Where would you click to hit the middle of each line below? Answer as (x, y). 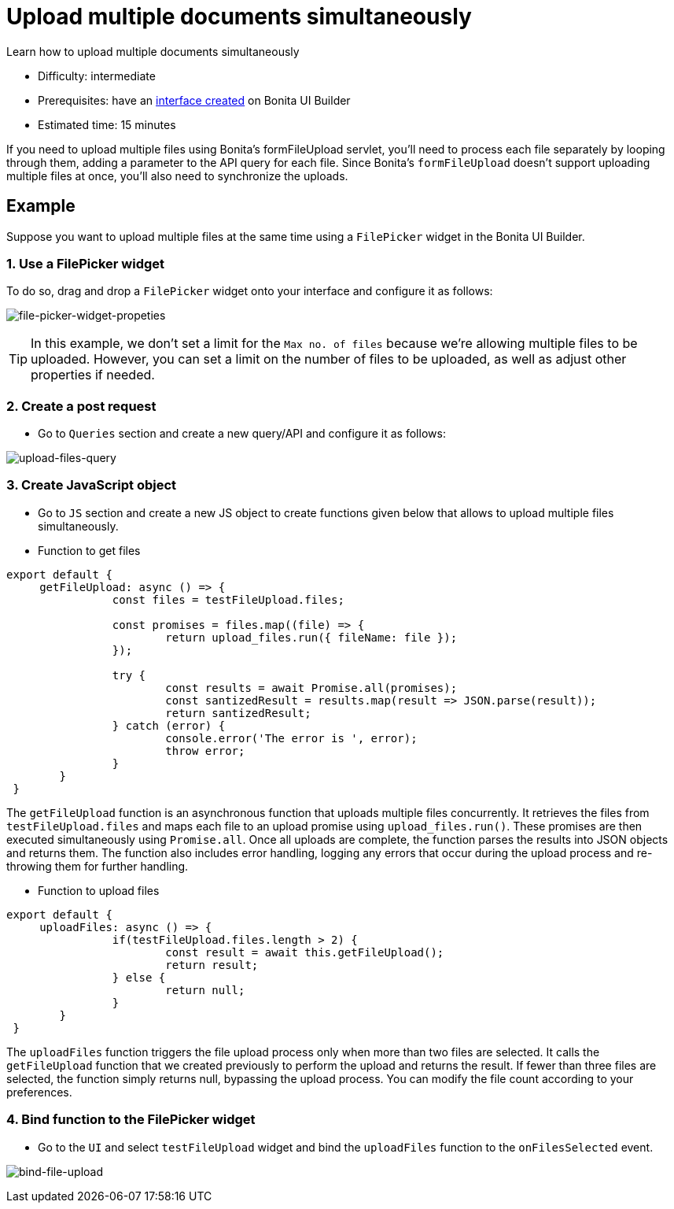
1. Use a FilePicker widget (86, 263)
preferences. (39, 1092)
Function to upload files (99, 890)
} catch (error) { (169, 725)
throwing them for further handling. (98, 866)
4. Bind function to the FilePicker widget (131, 1120)
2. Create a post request (81, 406)
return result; (212, 965)
